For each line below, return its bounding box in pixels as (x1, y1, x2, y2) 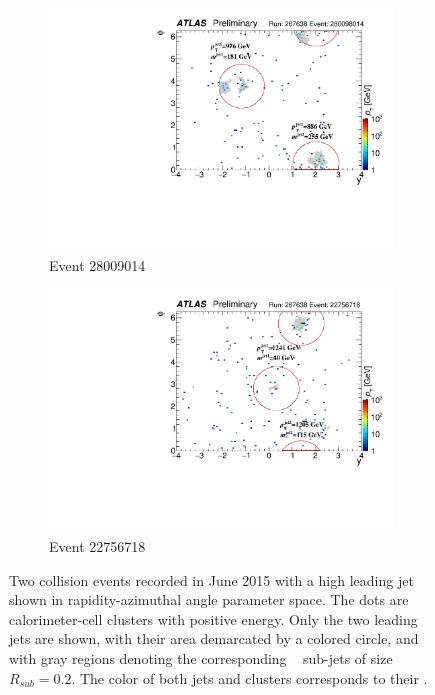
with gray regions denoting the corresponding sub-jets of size (9, 647, 393, 668)
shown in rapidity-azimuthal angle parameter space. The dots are (9, 589, 409, 610)
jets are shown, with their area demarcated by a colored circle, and (9, 628, 419, 649)
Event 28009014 (49, 254, 146, 275)
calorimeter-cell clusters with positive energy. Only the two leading (9, 608, 418, 629)
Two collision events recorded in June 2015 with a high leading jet (9, 569, 414, 590)
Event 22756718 (49, 536, 146, 556)
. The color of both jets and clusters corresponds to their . (71, 667, 428, 688)
